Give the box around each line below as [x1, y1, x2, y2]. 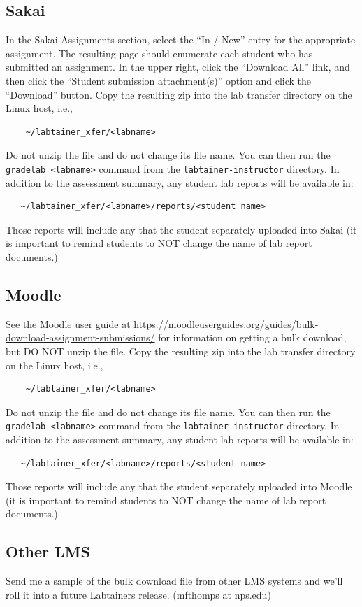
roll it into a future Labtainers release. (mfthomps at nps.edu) [6, 587, 271, 601]
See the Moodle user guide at [6, 316, 131, 331]
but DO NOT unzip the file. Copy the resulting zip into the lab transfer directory [6, 343, 356, 358]
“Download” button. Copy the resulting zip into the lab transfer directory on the [6, 87, 352, 101]
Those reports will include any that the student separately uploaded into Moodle [6, 479, 352, 494]
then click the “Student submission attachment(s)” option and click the [6, 73, 312, 87]
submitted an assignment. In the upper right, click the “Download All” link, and [6, 59, 350, 74]
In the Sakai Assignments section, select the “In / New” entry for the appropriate [6, 32, 356, 47]
